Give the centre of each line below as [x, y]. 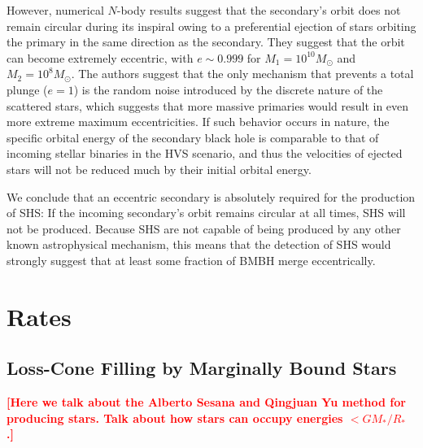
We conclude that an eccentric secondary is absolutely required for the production [211, 196]
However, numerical [55, 10]
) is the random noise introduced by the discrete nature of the [228, 89]
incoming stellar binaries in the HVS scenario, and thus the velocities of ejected [205, 153]
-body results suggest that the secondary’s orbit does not [259, 10]
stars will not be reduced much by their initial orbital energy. [159, 169]
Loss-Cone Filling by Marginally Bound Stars [202, 368]
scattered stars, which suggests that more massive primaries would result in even [208, 105]
